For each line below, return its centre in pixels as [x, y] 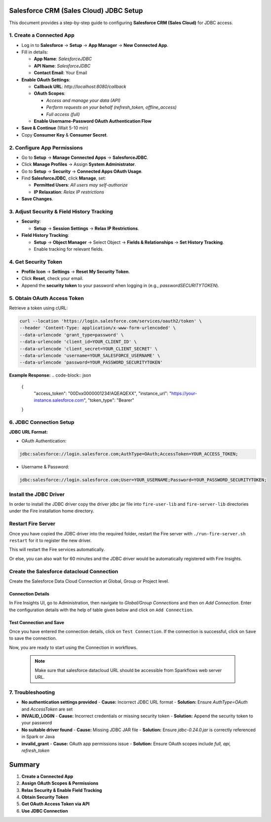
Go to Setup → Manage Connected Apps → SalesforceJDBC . [85, 157]
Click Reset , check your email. [52, 278]
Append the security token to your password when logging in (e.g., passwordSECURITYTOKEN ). [120, 285]
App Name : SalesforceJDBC [63, 59]
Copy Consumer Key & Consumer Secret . [65, 135]
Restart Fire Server [32, 524]
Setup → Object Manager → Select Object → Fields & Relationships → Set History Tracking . [129, 242]
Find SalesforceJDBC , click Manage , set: [64, 178]
